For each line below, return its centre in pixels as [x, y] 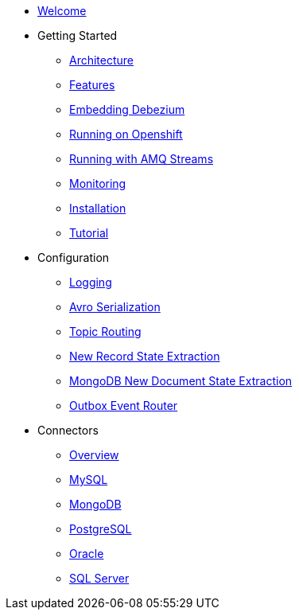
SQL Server [99, 578]
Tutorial [89, 233]
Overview [94, 455]
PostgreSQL [101, 529]
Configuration [74, 257]
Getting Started [78, 35]
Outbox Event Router [124, 405]
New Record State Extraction [145, 356]
